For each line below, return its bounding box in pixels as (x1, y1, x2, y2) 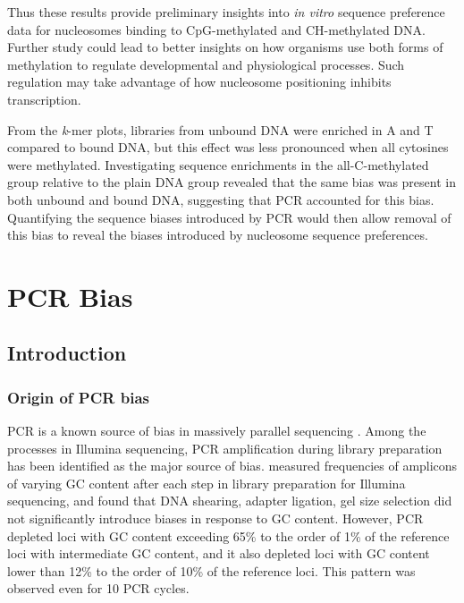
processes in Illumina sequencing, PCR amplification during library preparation (7, 438, 443, 457)
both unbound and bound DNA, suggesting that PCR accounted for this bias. (7, 190, 434, 208)
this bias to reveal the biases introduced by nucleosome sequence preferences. (7, 225, 428, 244)
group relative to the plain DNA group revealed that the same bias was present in (7, 173, 456, 191)
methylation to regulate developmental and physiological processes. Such (7, 55, 405, 73)
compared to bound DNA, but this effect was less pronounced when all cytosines (7, 138, 449, 157)
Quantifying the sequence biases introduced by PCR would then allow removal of (7, 208, 451, 226)
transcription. (7, 89, 81, 108)
